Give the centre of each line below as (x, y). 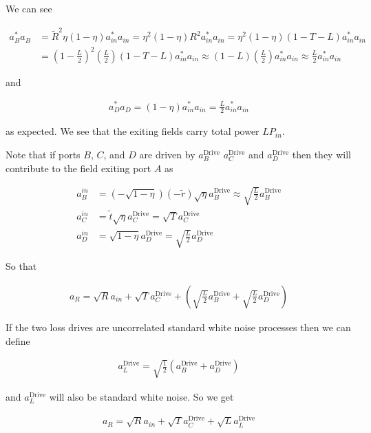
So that (21, 266)
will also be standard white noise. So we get (141, 396)
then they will (321, 154)
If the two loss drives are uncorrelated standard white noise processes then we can (178, 327)
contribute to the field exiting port (78, 168)
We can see (29, 8)
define (18, 340)
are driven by (167, 154)
